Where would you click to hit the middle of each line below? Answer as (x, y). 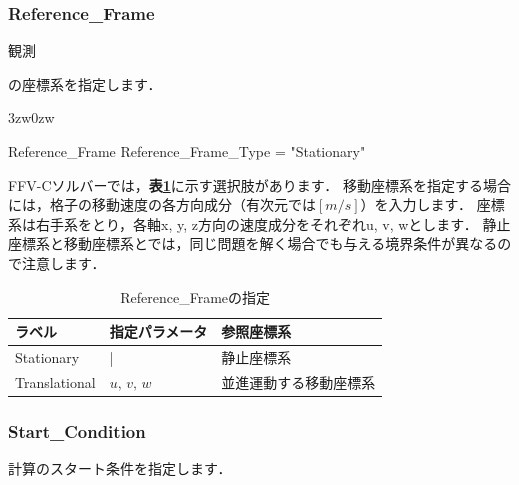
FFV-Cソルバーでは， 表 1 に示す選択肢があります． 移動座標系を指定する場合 (259, 184)
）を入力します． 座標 (432, 204)
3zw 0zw (31, 117)
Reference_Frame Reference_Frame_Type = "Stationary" (187, 151)
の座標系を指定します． (85, 83)
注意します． (63, 262)
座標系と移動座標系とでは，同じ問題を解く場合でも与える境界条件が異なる (253, 243)
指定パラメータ (158, 331)
